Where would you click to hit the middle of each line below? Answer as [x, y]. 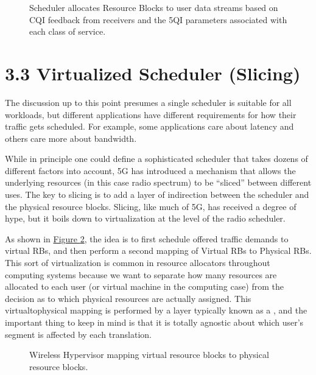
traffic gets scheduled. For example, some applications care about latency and [149, 126]
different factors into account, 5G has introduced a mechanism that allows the [150, 170]
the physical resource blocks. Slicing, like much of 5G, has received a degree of [151, 206]
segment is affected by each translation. [78, 334]
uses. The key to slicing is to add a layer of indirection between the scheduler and [157, 195]
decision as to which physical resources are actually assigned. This [128, 298]
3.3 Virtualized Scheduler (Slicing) [153, 73]
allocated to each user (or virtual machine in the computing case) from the [145, 286]
